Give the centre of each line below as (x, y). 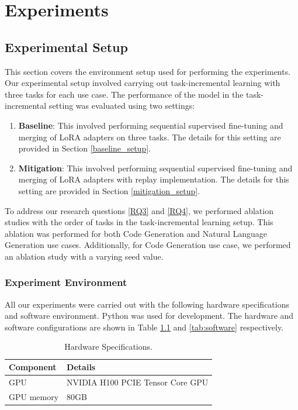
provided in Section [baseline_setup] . (84, 148)
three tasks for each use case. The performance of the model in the (124, 94)
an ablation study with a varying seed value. (84, 256)
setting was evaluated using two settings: (122, 106)
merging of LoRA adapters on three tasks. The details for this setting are (150, 137)
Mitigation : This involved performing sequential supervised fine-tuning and (155, 168)
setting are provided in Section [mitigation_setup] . (109, 190)
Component (33, 367)
